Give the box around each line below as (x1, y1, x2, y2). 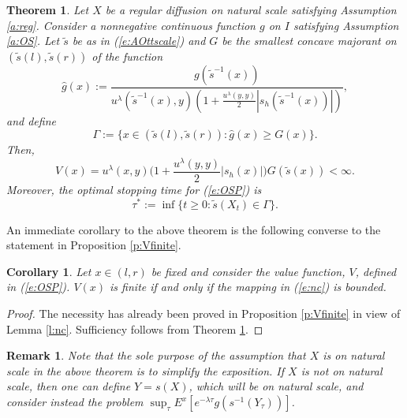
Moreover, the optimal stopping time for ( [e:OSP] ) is (6, 181, 262, 197)
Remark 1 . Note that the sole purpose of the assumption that (6, 347, 306, 364)
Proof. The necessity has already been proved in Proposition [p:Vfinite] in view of (6, 305, 401, 322)
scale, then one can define (6, 378, 131, 394)
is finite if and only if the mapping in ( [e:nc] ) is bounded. (110, 278, 386, 295)
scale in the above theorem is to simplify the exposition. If (6, 362, 285, 379)
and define (6, 112, 56, 129)
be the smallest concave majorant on (222, 32, 397, 49)
